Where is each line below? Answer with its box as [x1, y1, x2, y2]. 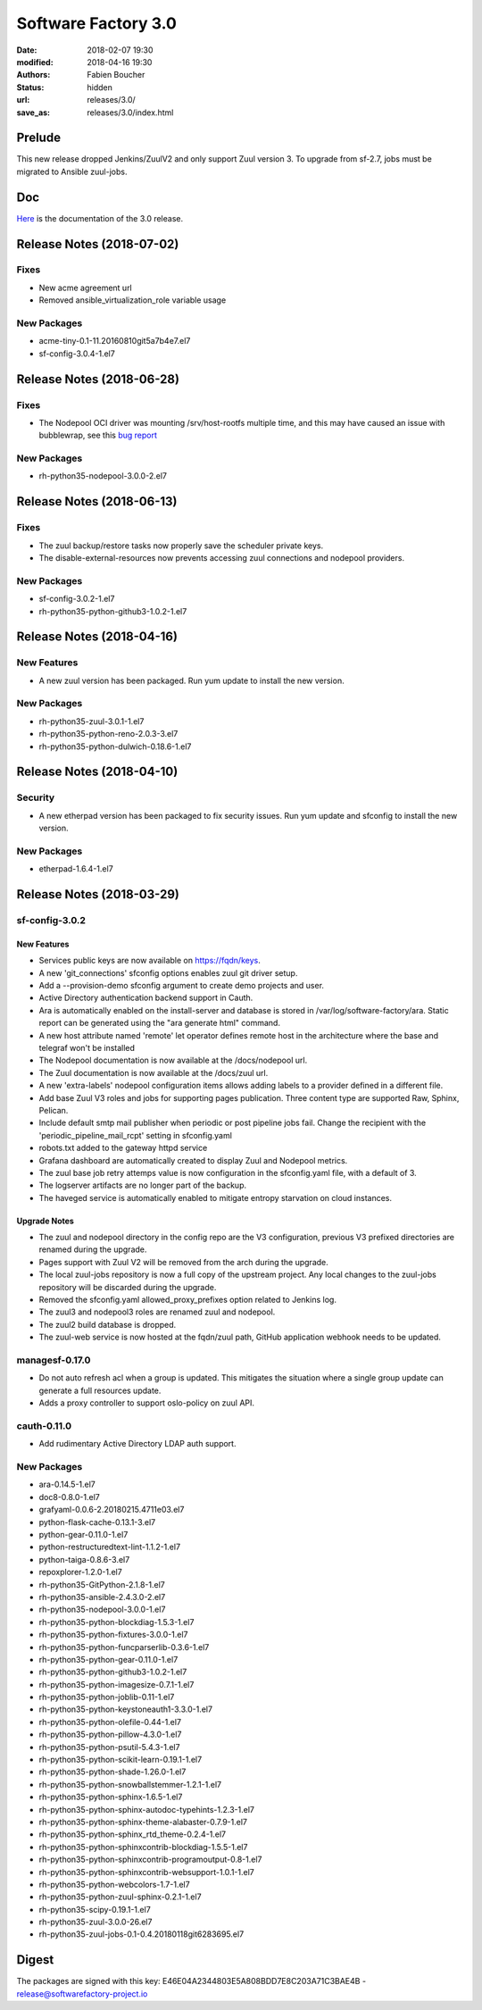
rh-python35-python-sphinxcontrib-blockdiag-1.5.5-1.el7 [38, 1841, 248, 1852]
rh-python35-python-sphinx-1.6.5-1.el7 [38, 1791, 183, 1803]
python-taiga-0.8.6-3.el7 [38, 1554, 130, 1564]
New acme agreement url [38, 282, 133, 293]
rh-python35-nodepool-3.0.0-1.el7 [38, 1604, 166, 1615]
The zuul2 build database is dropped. [38, 1319, 177, 1330]
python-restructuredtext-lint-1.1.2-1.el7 [38, 1541, 181, 1553]
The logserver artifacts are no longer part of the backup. [38, 1180, 247, 1191]
